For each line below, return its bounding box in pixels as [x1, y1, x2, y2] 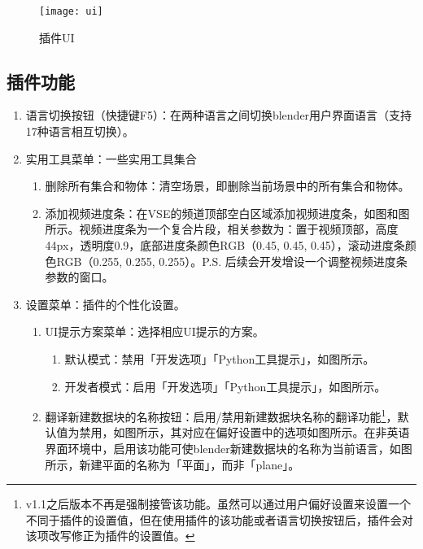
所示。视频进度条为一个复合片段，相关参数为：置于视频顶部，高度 [45, 220, 399, 237]
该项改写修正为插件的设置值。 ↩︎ [25, 527, 195, 544]
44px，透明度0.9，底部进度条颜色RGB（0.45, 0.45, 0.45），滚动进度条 [45, 237, 405, 254]
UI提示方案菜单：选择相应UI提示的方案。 [45, 323, 264, 340]
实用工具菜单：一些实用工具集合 [25, 150, 197, 167]
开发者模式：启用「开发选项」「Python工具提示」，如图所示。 [64, 377, 386, 394]
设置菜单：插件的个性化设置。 [25, 295, 185, 312]
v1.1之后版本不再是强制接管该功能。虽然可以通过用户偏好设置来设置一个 [25, 495, 412, 512]
